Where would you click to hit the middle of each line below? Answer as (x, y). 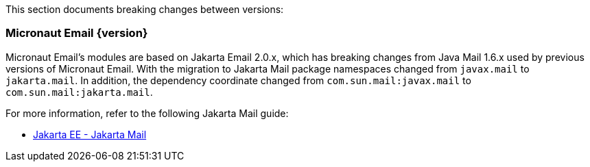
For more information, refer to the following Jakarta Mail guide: (147, 113)
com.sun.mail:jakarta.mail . (79, 92)
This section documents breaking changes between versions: (145, 9)
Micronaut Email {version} (77, 33)
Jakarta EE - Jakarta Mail (90, 134)
